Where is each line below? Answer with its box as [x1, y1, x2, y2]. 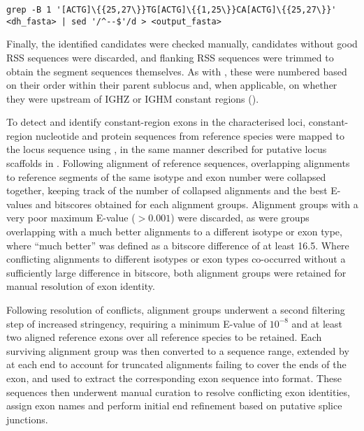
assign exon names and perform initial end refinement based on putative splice [6, 398, 342, 413]
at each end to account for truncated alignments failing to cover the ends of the [6, 357, 347, 372]
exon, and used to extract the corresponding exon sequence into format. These [6, 370, 342, 385]
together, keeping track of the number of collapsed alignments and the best [6, 183, 328, 198]
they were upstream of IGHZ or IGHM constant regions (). [6, 91, 259, 105]
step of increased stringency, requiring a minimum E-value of [6, 316, 266, 330]
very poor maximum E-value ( [6, 210, 136, 225]
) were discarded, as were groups [170, 210, 310, 225]
